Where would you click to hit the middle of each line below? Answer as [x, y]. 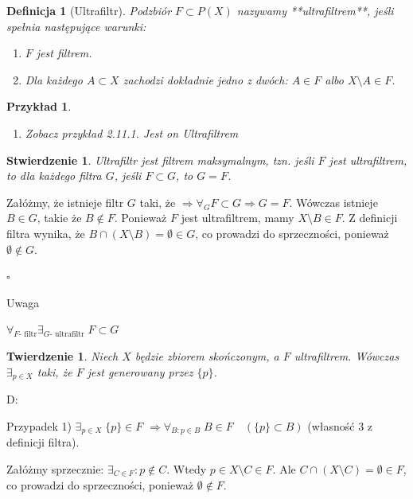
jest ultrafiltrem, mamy [238, 218]
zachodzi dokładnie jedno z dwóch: [205, 79]
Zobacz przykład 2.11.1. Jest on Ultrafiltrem [132, 133]
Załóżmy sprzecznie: [55, 468]
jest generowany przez [140, 371]
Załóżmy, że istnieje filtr [65, 202]
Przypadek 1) [39, 425]
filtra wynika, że [46, 233]
